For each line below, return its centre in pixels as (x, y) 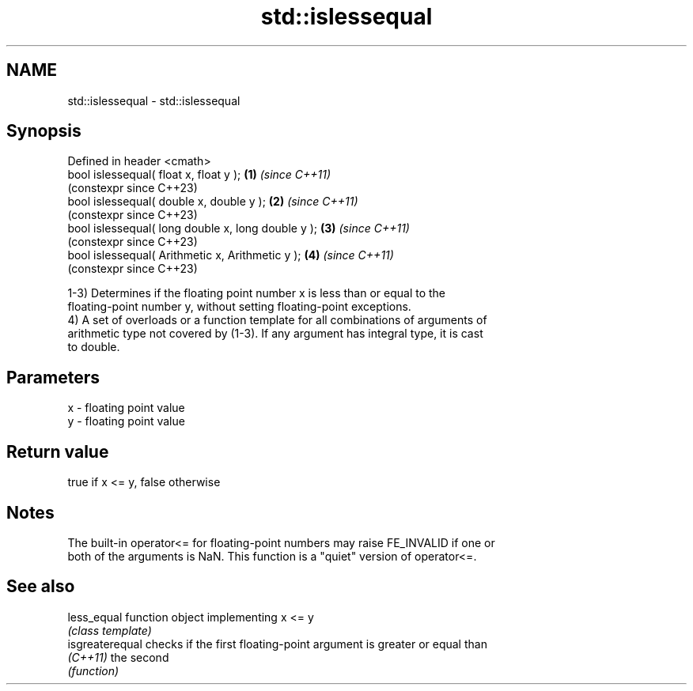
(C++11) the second (118, 657)
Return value (58, 451)
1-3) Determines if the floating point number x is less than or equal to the (257, 293)
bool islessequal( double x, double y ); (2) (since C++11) (213, 202)
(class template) (110, 630)
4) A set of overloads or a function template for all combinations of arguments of (277, 320)
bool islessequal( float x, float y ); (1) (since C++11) (199, 175)
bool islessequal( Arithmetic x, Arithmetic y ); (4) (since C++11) (231, 255)
